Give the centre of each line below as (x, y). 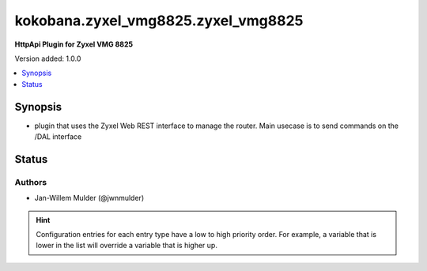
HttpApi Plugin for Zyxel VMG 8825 (74, 44)
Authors (31, 182)
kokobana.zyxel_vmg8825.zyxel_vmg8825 (159, 21)
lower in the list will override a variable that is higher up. (127, 246)
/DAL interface (58, 137)
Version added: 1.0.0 (48, 58)
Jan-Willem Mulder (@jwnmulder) (89, 198)
